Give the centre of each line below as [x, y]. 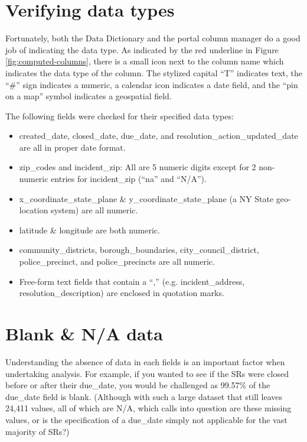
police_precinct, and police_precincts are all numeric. [117, 261]
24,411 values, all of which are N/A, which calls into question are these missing [148, 408]
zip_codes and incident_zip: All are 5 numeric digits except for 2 [138, 167]
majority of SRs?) [37, 431]
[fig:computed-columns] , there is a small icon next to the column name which [145, 61]
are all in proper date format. [72, 147]
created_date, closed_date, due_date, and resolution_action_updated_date [159, 136]
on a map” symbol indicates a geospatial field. [89, 96]
